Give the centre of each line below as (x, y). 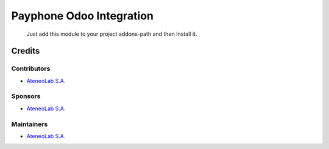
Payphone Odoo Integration (82, 16)
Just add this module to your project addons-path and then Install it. (112, 34)
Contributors (31, 68)
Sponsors (26, 96)
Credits (26, 51)
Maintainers (30, 124)
